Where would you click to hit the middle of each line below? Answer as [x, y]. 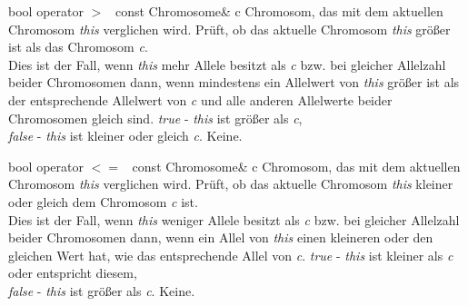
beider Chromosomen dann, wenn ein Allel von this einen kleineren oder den [221, 237]
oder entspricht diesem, [73, 273]
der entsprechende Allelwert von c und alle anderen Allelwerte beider [200, 99]
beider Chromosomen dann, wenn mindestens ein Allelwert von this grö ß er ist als [234, 82]
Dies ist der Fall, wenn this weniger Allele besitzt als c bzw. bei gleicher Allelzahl [234, 219]
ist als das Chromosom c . [78, 47]
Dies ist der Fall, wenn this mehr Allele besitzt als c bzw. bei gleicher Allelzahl [227, 64]
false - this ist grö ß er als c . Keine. [102, 290]
